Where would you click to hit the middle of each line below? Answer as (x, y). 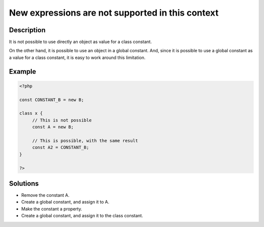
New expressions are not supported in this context (114, 13)
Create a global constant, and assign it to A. (65, 202)
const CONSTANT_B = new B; (52, 100)
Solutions (24, 183)
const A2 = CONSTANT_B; (61, 147)
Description (27, 30)
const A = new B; (53, 127)
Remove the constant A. (45, 195)
